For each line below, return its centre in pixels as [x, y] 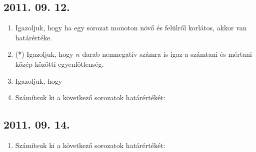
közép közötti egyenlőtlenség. [59, 64]
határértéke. [33, 37]
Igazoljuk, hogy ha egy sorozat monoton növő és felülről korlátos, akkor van [131, 28]
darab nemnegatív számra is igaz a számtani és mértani [167, 54]
